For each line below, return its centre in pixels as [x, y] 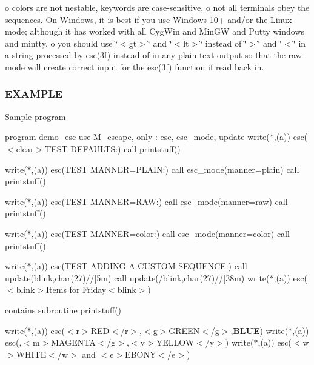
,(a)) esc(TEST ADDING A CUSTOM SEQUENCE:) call [139, 266]
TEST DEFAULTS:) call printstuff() [113, 148]
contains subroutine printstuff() [63, 310]
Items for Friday [76, 290]
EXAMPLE [34, 94]
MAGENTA [73, 342]
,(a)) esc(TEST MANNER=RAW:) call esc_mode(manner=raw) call [159, 201]
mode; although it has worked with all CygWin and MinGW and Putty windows [155, 31]
